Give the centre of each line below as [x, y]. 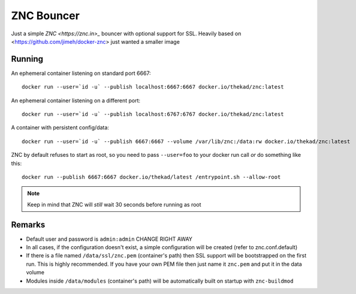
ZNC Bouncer [46, 16]
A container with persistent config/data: [60, 128]
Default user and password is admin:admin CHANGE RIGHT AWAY [109, 239]
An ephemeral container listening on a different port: [76, 100]
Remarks [28, 225]
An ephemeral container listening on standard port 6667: [81, 73]
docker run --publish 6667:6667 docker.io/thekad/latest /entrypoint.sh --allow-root [151, 177]
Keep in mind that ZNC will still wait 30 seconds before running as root [114, 204]
